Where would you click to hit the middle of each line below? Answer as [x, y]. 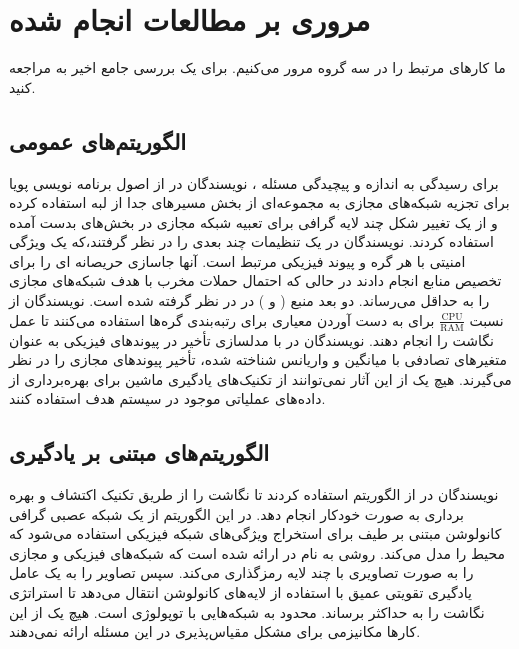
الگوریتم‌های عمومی [98, 140]
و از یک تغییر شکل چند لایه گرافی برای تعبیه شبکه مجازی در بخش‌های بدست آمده [253, 221]
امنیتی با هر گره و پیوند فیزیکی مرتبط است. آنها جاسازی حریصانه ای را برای [237, 260]
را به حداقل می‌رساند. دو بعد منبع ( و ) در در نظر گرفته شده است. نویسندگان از [249, 300]
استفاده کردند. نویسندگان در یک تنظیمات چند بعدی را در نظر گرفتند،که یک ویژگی [251, 241]
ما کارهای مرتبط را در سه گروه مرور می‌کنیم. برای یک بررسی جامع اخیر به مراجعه [257, 67]
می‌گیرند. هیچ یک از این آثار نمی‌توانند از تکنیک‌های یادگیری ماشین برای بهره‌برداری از [260, 378]
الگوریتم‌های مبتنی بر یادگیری [139, 452]
